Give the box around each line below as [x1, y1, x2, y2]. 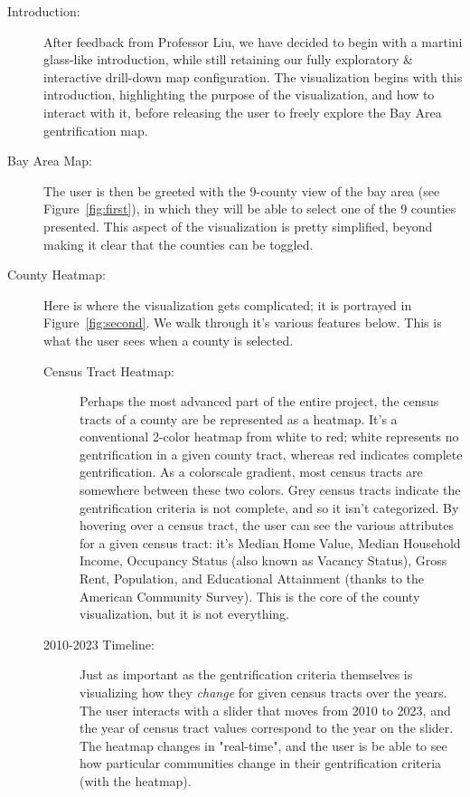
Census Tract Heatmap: [43, 361, 174, 380]
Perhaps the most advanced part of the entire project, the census [80, 392, 439, 411]
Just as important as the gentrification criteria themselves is [80, 665, 413, 684]
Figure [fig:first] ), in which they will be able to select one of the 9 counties [43, 199, 456, 218]
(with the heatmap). [80, 771, 192, 790]
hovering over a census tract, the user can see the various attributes [80, 516, 455, 535]
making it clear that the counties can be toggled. [43, 234, 314, 253]
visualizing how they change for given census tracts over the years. [80, 683, 447, 701]
